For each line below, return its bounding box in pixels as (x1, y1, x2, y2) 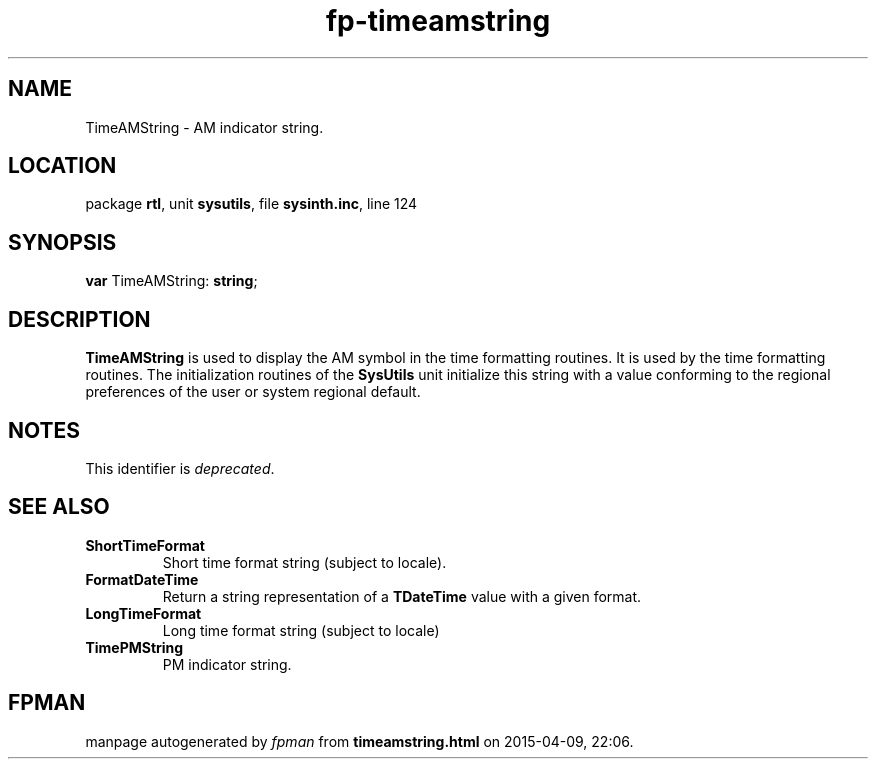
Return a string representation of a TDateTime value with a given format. (162, 587, 642, 605)
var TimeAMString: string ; (85, 272, 258, 290)
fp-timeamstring (325, 4, 551, 38)
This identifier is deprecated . (85, 459, 275, 477)
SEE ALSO (8, 494, 110, 520)
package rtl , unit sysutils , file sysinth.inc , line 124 (85, 195, 418, 213)
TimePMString (85, 638, 184, 656)
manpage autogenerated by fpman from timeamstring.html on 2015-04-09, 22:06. (85, 732, 634, 750)
